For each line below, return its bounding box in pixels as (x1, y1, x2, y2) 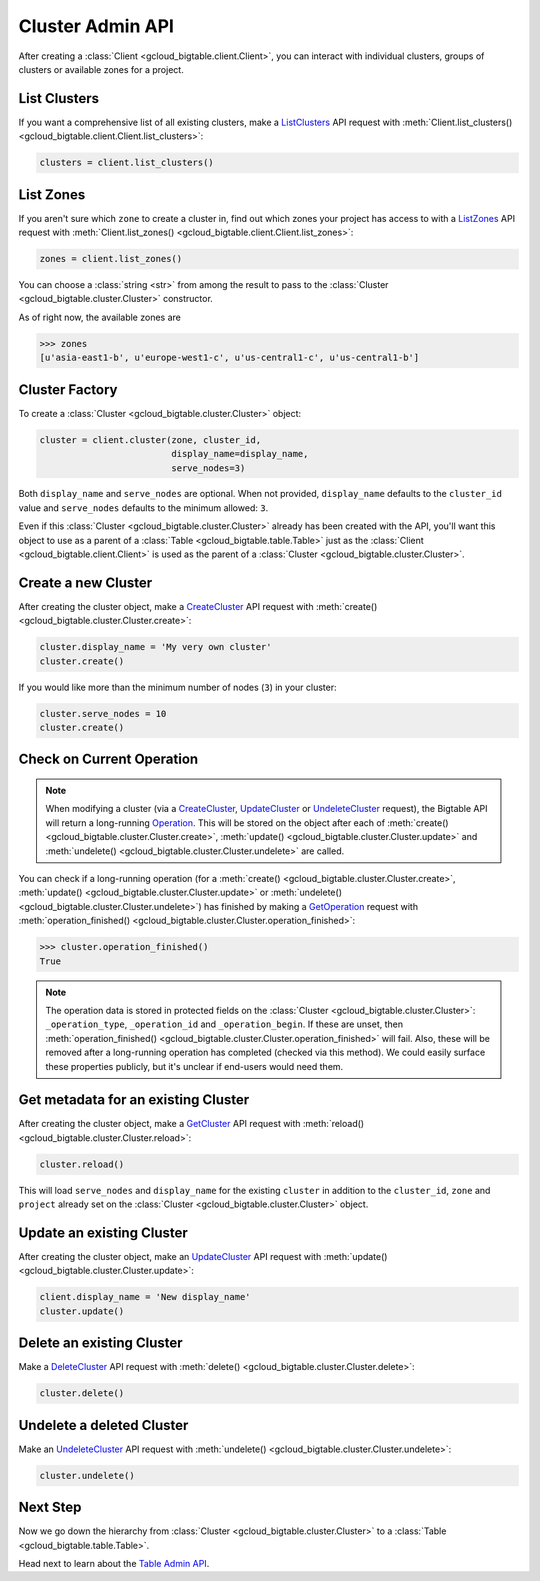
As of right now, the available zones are (18, 311, 182, 323)
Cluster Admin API (18, 15, 175, 37)
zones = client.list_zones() (39, 253, 183, 265)
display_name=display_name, (171, 448, 309, 460)
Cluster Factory (18, 381, 118, 398)
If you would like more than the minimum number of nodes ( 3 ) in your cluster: (18, 681, 337, 693)
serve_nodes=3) (171, 462, 246, 474)
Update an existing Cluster (18, 1224, 189, 1241)
